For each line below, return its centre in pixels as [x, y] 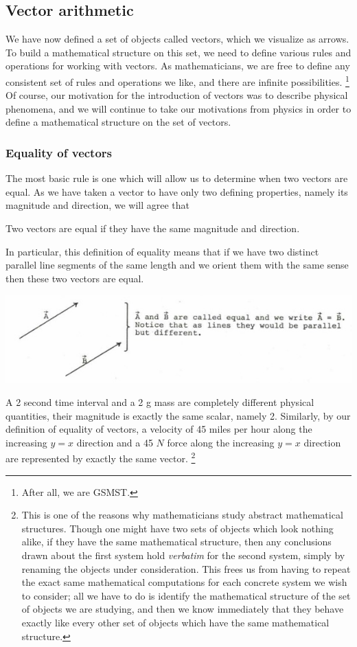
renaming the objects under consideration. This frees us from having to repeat [186, 568]
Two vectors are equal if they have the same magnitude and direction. [153, 228]
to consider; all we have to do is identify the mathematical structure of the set [186, 595]
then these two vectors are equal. [75, 278]
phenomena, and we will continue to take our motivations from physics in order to [178, 108]
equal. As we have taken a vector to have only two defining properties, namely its [177, 191]
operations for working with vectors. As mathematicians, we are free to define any [178, 66]
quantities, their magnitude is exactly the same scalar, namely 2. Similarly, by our [178, 415]
